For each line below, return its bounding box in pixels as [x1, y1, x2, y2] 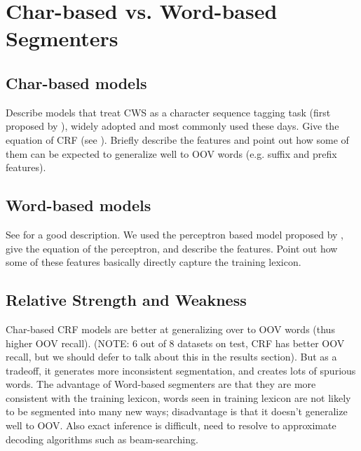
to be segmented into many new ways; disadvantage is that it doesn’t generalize [6, 404, 348, 419]
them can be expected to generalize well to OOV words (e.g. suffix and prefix [6, 146, 337, 161]
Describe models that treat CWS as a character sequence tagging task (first [6, 105, 331, 119]
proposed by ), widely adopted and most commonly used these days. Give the [6, 119, 339, 133]
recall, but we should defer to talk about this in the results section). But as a [6, 349, 337, 364]
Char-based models [6, 72, 147, 93]
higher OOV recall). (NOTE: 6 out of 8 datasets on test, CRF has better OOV [6, 335, 345, 350]
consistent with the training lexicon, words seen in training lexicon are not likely [6, 390, 351, 405]
